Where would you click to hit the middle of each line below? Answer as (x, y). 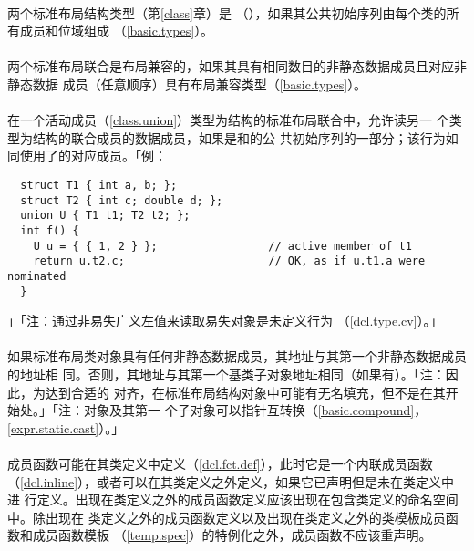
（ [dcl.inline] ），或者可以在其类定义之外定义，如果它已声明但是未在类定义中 (231, 481)
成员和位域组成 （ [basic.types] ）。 (117, 31)
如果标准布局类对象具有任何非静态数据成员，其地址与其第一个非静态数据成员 (237, 356)
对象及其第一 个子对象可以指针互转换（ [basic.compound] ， (255, 410)
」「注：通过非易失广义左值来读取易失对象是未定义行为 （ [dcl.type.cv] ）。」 (225, 321)
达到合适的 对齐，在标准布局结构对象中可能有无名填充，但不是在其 (245, 392)
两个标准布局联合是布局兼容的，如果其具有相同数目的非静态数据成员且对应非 (237, 66)
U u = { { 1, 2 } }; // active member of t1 (222, 246)
